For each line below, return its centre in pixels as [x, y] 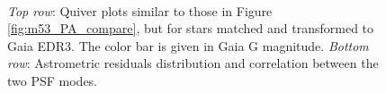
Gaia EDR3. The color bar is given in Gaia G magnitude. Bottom [188, 45]
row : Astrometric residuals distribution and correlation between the [193, 63]
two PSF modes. [53, 80]
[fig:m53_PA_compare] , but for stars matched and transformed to [191, 28]
